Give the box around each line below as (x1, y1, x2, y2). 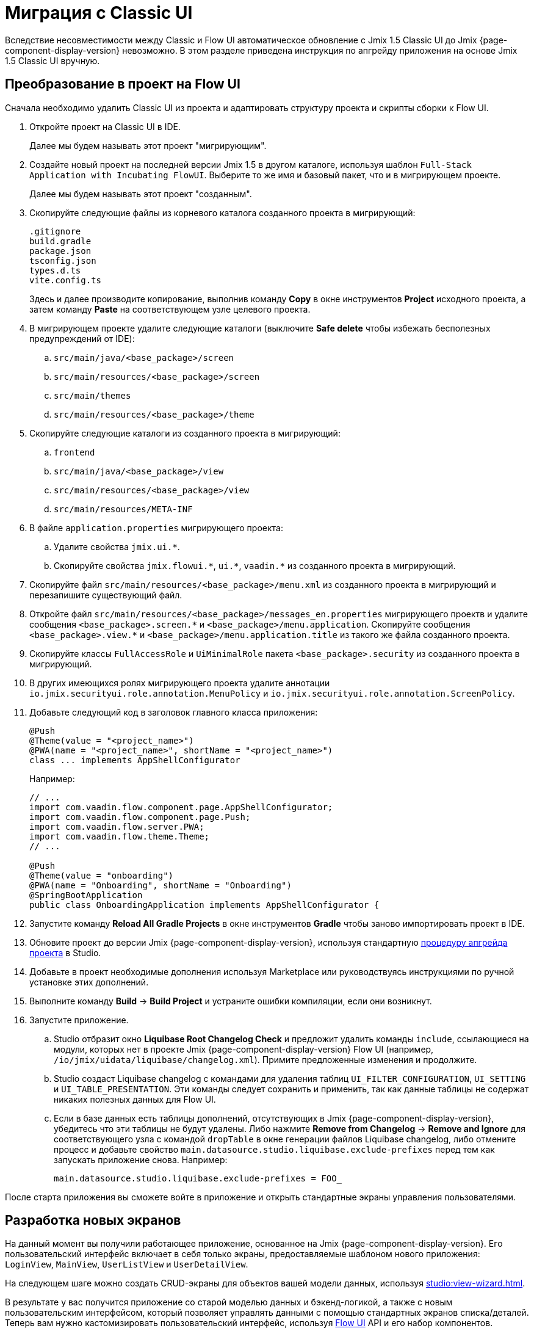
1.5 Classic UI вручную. (5, 55, 100, 66)
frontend (54, 447, 95, 457)
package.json (29, 245, 92, 256)
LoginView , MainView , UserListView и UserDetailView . (5, 1259, 248, 1270)
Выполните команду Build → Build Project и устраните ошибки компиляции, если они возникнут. (29, 995, 432, 1006)
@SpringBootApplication (29, 890, 143, 900)
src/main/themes (54, 390, 131, 401)
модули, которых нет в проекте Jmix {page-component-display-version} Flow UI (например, (54, 1043, 434, 1054)
